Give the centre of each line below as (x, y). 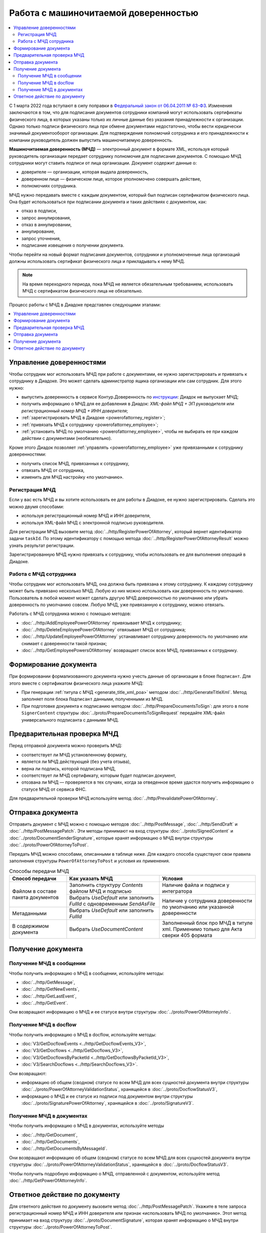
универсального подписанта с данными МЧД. (70, 720)
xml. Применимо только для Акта (202, 929)
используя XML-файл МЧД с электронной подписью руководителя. (93, 522)
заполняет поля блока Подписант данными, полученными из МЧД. (92, 699)
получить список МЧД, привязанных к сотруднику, (75, 463)
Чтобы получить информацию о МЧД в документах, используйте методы (87, 1126)
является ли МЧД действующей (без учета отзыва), (76, 762)
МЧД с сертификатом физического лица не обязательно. (83, 291)
